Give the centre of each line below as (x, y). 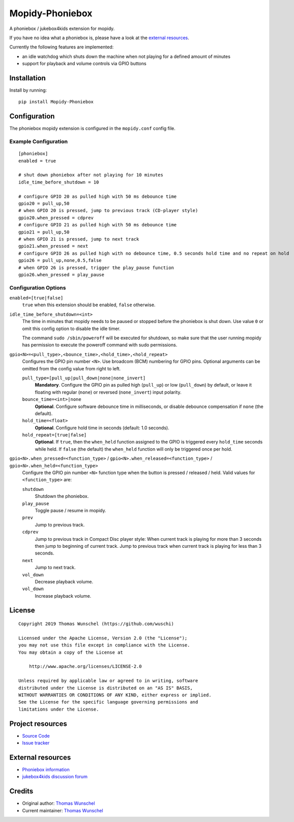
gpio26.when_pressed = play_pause (61, 274)
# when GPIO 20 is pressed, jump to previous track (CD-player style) (108, 211)
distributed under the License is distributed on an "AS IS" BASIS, (106, 688)
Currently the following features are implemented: (62, 47)
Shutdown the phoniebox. (62, 496)
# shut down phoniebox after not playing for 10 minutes (91, 175)
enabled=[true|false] (36, 298)
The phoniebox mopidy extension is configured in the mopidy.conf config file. (92, 128)
